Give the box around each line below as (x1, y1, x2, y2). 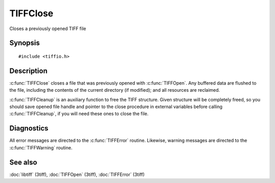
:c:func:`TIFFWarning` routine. (9, 144, 73, 150)
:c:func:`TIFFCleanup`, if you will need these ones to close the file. (9, 111, 149, 117)
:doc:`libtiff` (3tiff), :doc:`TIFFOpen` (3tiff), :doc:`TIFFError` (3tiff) (9, 171, 145, 177)
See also (9, 158, 38, 167)
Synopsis (9, 39, 40, 47)
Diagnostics (9, 124, 48, 133)
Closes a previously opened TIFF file (9, 25, 87, 32)
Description (9, 66, 48, 75)
